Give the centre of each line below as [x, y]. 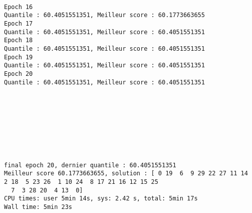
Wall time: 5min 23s [38, 207]
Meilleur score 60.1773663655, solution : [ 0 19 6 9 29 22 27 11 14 [126, 174]
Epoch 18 [19, 40]
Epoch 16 [19, 7]
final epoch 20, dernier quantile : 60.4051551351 [90, 165]
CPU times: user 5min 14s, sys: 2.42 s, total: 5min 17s [101, 199]
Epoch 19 [19, 57]
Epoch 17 [19, 23]
